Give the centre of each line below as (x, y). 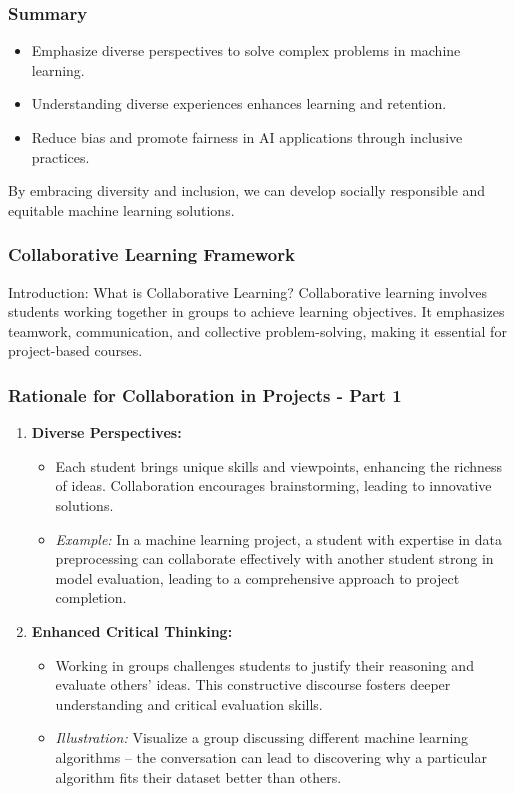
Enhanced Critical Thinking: (132, 630)
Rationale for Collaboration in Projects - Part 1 (205, 394)
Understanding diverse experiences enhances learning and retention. (239, 103)
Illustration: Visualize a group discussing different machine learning (262, 737)
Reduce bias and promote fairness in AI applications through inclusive (247, 137)
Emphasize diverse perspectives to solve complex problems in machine (246, 50)
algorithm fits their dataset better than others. (198, 776)
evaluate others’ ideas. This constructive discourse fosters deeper (253, 684)
